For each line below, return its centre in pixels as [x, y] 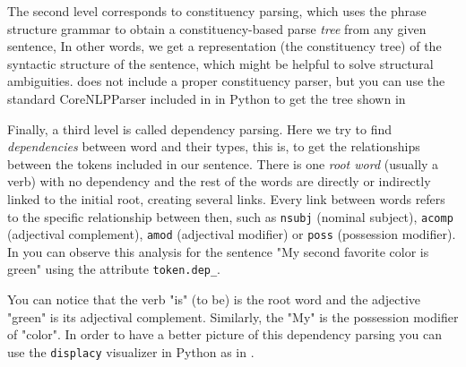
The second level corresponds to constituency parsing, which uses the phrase [217, 11]
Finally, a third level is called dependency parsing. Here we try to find [200, 128]
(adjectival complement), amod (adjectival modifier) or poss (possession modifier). [232, 234]
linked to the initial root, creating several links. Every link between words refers [226, 198]
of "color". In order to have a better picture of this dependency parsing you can [224, 334]
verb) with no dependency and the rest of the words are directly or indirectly [219, 181]
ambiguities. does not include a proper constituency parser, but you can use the [226, 81]
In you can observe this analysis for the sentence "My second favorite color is [218, 251]
